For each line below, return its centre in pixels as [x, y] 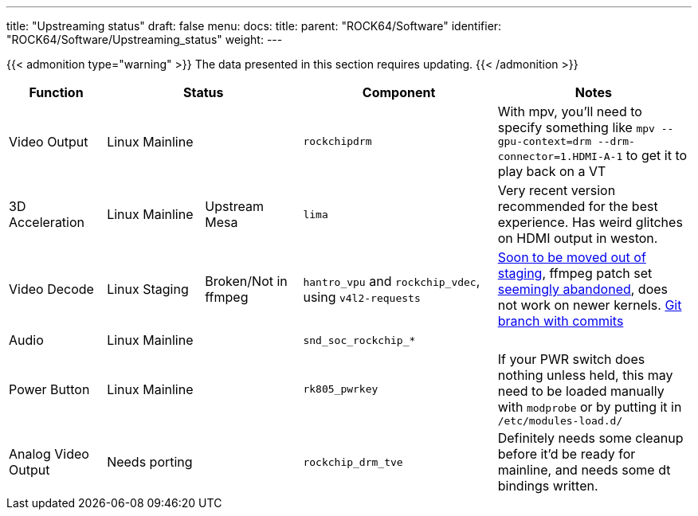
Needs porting [150, 462]
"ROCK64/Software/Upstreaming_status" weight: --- [145, 39]
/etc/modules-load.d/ [560, 421]
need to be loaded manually [581, 391]
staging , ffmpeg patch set [575, 273]
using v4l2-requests [362, 297]
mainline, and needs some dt [584, 470]
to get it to [657, 155]
